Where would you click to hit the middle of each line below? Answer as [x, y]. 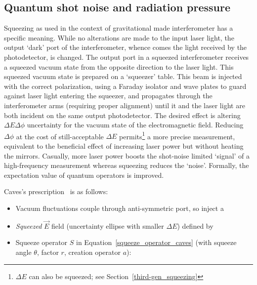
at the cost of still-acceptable [60, 136]
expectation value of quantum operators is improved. [84, 175]
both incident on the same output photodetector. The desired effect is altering [122, 115]
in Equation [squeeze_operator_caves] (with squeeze [156, 242]
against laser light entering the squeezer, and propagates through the [108, 96]
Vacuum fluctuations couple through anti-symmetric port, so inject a [120, 208]
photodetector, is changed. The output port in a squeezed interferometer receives [127, 57]
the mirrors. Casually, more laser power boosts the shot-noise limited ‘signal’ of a [127, 155]
